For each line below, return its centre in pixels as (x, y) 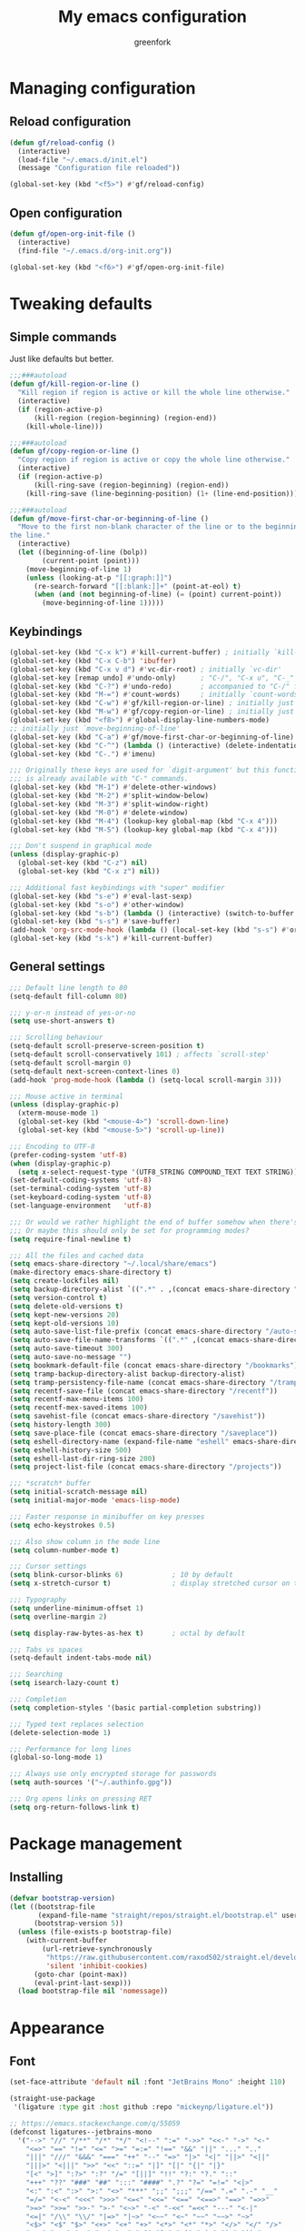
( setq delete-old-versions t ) (67, 1306)
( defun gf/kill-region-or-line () (75, 384)
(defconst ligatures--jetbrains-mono (81, 2132)
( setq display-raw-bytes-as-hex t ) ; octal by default (128, 1633)
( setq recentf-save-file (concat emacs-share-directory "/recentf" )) (144, 1391)
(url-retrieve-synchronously (97, 1949)
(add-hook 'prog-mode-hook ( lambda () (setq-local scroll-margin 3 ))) (146, 1080)
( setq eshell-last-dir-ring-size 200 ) (83, 1459)
